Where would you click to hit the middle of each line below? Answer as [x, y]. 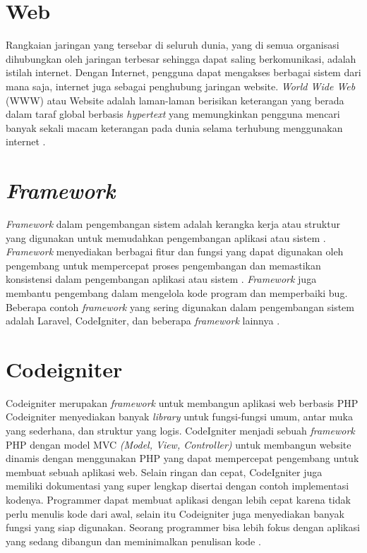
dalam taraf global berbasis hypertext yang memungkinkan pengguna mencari [173, 114]
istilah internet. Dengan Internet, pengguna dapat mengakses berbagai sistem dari [183, 72]
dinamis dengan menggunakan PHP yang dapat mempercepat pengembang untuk [182, 458]
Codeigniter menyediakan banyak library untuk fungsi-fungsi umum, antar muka [179, 417]
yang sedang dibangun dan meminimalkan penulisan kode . [133, 541]
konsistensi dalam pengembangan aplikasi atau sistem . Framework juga [161, 279]
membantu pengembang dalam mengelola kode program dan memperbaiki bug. [177, 292]
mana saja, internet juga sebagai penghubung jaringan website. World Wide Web [181, 86]
